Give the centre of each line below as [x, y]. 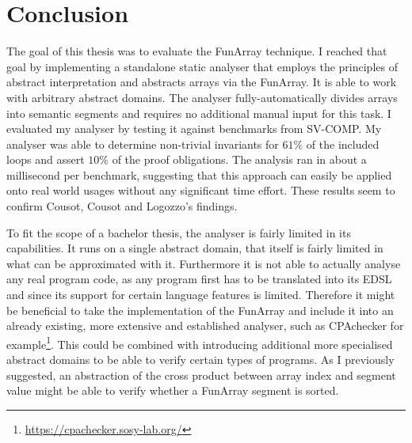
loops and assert [46, 159]
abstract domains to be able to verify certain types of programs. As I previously [200, 360]
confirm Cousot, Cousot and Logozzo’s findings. [122, 206]
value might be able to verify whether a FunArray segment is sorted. [173, 390]
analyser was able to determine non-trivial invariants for [143, 144]
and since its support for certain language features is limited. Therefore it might [201, 295]
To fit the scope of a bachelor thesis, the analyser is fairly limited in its [179, 232]
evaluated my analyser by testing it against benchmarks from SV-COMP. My [194, 129]
